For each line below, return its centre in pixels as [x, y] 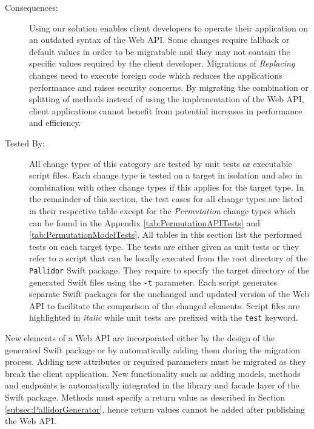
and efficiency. [55, 123]
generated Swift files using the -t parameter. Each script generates [153, 282]
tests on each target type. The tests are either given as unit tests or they [164, 246]
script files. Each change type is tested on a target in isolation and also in [166, 175]
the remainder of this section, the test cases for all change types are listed [166, 199]
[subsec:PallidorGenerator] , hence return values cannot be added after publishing [155, 409]
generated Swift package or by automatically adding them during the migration [153, 349]
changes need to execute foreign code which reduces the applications [156, 75]
